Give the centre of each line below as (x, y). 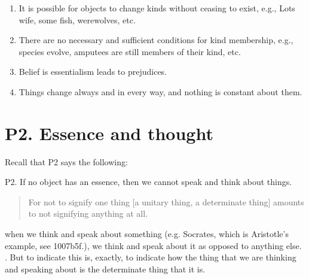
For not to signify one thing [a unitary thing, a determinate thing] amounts (166, 201)
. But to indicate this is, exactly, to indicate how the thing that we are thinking (151, 257)
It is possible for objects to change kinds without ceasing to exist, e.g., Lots (157, 8)
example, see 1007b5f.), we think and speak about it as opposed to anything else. (153, 245)
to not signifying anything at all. (88, 213)
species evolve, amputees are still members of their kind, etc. (130, 51)
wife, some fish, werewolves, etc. (77, 19)
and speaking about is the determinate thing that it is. (105, 269)
